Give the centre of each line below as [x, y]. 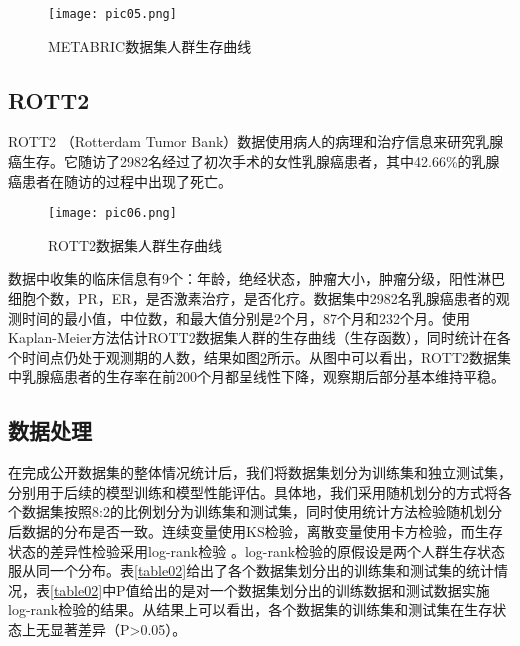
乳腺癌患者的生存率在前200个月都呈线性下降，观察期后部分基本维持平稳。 [263, 376]
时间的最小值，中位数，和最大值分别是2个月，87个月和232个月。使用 [245, 317]
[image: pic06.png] [112, 213]
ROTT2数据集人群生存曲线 [135, 244]
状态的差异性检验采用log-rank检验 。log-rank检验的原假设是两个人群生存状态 [257, 550]
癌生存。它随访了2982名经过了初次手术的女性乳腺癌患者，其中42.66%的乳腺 [254, 161]
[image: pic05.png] [112, 14]
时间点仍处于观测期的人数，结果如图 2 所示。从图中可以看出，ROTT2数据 [259, 356]
